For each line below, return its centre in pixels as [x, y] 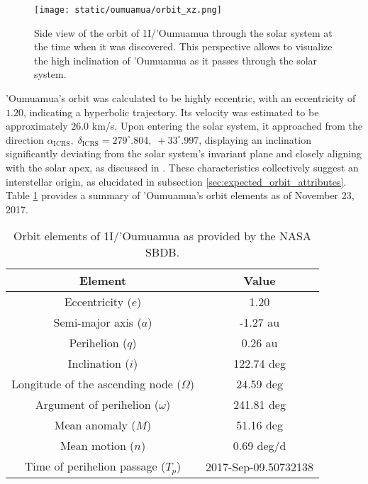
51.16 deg [260, 425]
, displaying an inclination [255, 139]
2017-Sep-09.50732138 [260, 466]
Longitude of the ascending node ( [96, 384]
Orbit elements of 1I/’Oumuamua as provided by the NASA [162, 236]
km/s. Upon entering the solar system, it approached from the [227, 126]
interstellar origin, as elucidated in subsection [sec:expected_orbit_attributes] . [176, 181]
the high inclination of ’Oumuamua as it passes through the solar [176, 60]
